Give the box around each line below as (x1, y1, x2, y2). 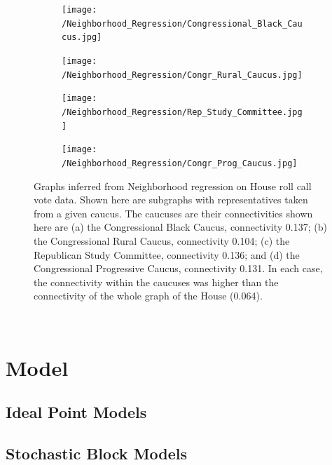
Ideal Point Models (6, 401, 147, 423)
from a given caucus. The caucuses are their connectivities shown (34, 205, 313, 220)
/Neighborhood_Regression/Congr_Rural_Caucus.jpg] (62, 69, 303, 80)
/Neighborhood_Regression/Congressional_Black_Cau (62, 18, 303, 29)
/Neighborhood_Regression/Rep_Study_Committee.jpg (62, 107, 303, 117)
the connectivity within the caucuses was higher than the (34, 274, 279, 289)
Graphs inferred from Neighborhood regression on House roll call (34, 178, 312, 193)
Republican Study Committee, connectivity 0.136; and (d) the (34, 247, 300, 262)
